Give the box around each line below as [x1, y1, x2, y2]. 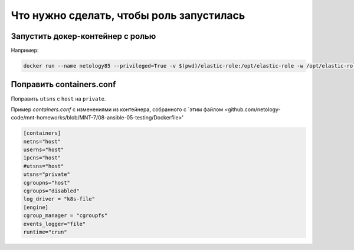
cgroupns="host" [23, 179, 71, 186]
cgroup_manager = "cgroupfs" [23, 212, 108, 219]
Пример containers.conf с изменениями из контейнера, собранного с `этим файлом [11, 106, 224, 113]
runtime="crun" [23, 229, 67, 235]
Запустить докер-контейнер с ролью [11, 31, 156, 41]
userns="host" [23, 146, 64, 153]
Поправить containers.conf [11, 79, 116, 89]
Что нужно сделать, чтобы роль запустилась [11, 9, 245, 22]
